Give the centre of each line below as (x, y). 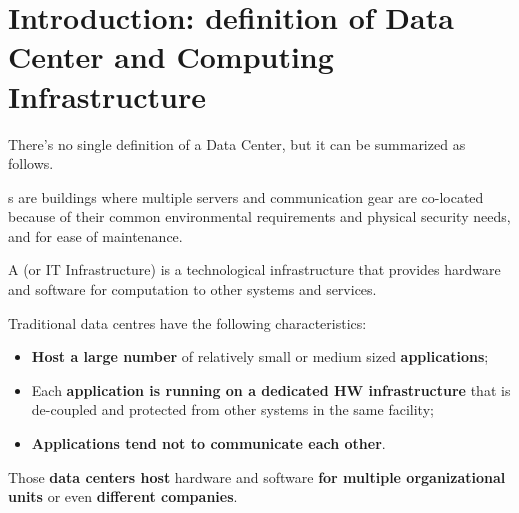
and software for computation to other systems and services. (192, 289)
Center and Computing (171, 56)
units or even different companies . (123, 496)
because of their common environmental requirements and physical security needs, (259, 216)
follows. (31, 163)
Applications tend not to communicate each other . (208, 443)
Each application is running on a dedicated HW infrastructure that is (271, 389)
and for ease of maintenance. (95, 235)
